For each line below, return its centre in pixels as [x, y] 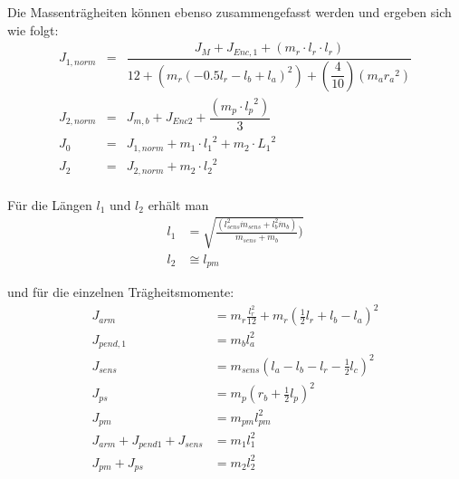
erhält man [178, 204]
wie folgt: [33, 29]
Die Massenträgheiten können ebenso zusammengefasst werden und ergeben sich [229, 12]
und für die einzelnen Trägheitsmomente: [121, 292]
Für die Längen [50, 204]
